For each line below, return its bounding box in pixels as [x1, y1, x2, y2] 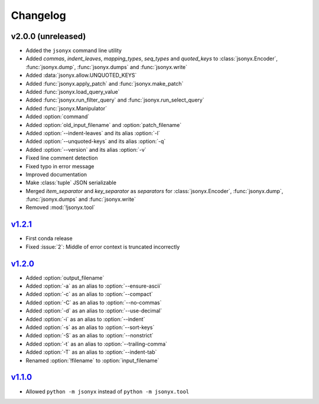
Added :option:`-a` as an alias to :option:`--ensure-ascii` [25, 282, 162, 289]
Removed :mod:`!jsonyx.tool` [25, 204, 96, 211]
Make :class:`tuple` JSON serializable [25, 179, 116, 186]
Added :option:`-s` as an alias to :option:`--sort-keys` [25, 324, 155, 331]
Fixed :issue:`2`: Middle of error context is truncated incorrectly [25, 243, 180, 250]
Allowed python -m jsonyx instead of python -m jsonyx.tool [25, 387, 190, 395]
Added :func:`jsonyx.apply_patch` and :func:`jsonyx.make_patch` [25, 80, 184, 87]
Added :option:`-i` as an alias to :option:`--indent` [25, 315, 145, 322]
